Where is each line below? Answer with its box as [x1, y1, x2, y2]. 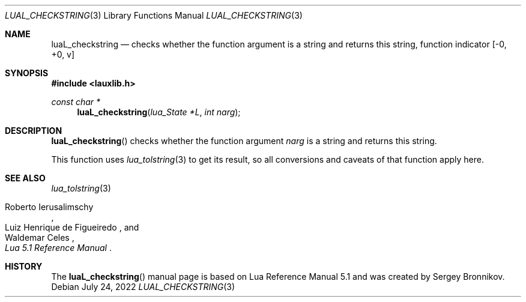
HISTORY [5, 261, 43, 271]
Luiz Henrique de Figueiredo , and [5, 222, 139, 232]
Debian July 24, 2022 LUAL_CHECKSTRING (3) [51, 282, 235, 292]
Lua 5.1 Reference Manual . [5, 243, 112, 253]
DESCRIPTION [5, 125, 62, 136]
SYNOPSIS [5, 68, 49, 78]
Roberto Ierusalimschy [5, 202, 94, 212]
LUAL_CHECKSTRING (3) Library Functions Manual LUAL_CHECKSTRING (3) [5, 10, 303, 20]
